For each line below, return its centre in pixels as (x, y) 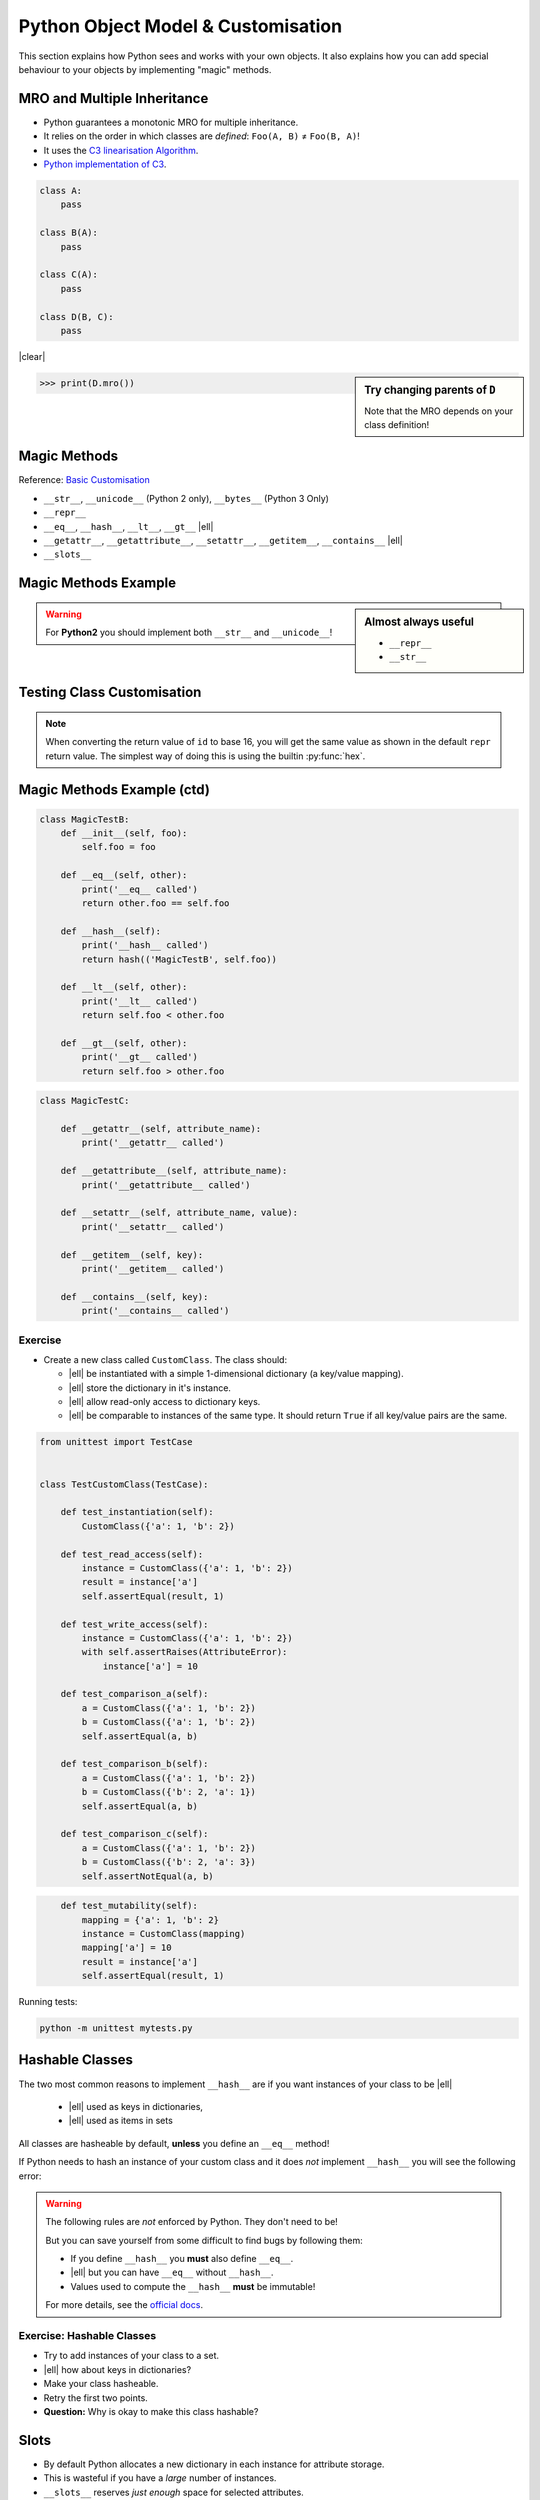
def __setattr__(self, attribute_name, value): (179, 1213)
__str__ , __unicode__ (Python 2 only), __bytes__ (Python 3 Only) (186, 498)
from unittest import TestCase (116, 1442)
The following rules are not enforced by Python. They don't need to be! (192, 2222)
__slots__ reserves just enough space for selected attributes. (173, 2492)
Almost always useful (419, 622)
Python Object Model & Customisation (180, 26)
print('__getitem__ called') (153, 1268)
